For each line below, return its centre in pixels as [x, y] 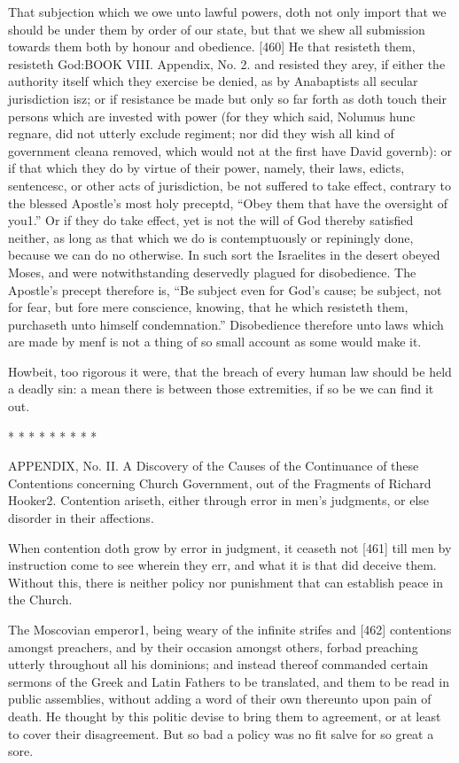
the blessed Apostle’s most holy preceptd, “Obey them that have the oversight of [228, 202]
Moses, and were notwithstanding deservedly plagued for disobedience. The [212, 272]
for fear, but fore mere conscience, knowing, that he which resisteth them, [208, 307]
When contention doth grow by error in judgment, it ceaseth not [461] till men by [230, 547]
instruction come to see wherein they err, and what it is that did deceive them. [222, 565]
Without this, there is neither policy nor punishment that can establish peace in [226, 582]
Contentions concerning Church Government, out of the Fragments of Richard [220, 483]
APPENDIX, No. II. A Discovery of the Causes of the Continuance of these [214, 466]
